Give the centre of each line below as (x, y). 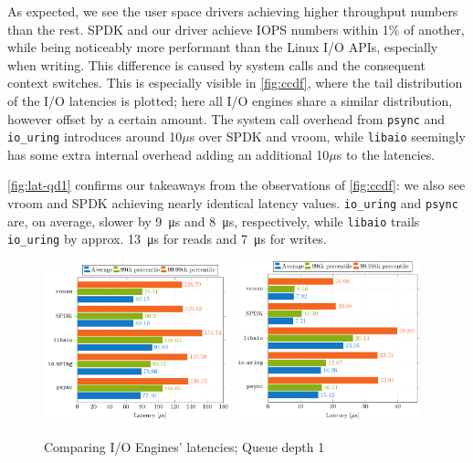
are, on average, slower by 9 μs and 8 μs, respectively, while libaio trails (214, 221)
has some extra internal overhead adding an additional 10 (168, 154)
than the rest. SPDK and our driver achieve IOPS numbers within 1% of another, (236, 29)
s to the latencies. (386, 154)
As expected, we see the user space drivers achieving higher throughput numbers (233, 11)
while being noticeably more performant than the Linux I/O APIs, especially (223, 47)
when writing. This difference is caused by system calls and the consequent (216, 64)
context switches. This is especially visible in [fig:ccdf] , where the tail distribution (235, 83)
